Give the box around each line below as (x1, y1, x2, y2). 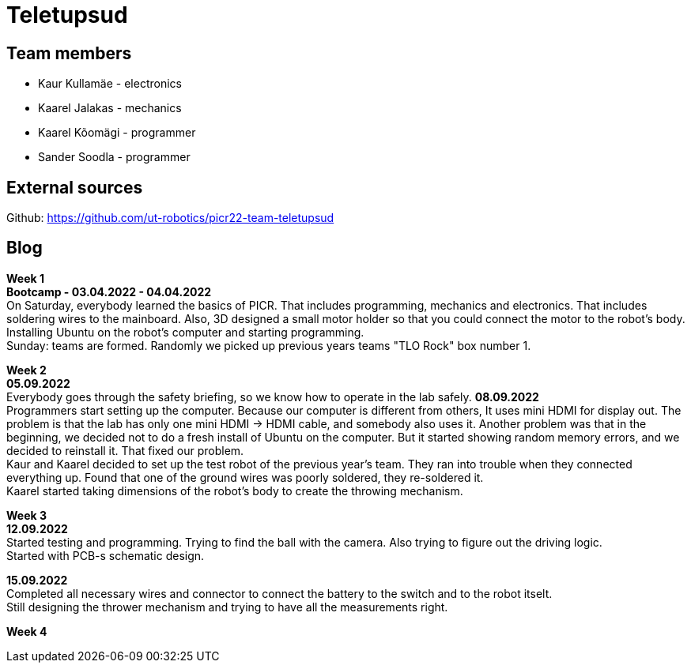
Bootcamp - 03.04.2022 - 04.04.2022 (6, 284, 212, 299)
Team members (6, 43, 132, 63)
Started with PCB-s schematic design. (6, 548, 205, 562)
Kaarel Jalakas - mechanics (38, 101, 182, 115)
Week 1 (6, 271, 44, 285)
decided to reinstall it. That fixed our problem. (6, 443, 244, 457)
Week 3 (6, 508, 47, 522)
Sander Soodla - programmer (38, 150, 191, 164)
